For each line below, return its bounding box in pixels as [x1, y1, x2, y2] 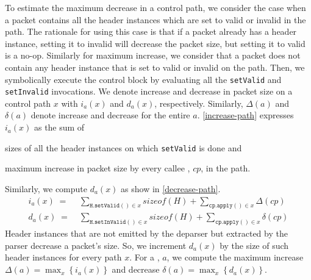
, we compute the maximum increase [166, 251, 304, 264]
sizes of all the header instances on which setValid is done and [5, 141, 242, 154]
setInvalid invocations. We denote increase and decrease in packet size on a [5, 85, 293, 98]
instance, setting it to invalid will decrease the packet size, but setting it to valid [5, 37, 306, 49]
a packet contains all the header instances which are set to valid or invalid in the [5, 13, 306, 26]
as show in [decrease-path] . [121, 182, 221, 195]
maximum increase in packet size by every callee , [5, 162, 190, 174]
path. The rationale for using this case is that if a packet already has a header [5, 25, 297, 38]
